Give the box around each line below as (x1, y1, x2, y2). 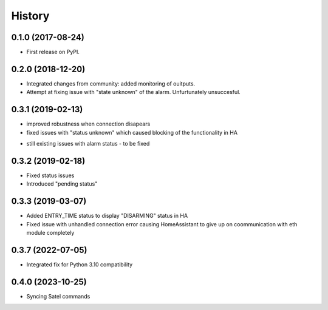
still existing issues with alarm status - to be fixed (26, 140, 150, 147)
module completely (26, 229, 75, 237)
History (11, 9, 50, 22)
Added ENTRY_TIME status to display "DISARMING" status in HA (26, 212, 188, 220)
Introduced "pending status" (26, 180, 98, 187)
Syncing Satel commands (26, 292, 91, 300)
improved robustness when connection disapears (26, 120, 151, 127)
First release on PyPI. (26, 49, 80, 56)
